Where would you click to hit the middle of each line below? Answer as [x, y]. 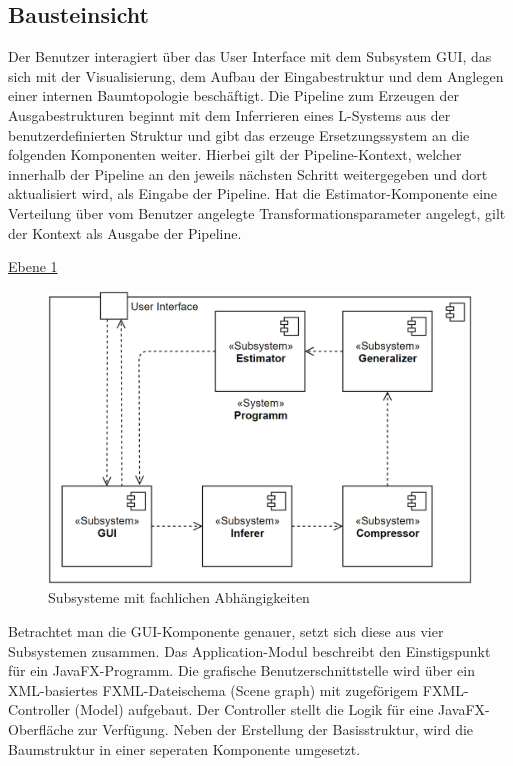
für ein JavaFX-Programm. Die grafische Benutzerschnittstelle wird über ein [241, 670]
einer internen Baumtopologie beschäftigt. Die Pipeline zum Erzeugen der [233, 95]
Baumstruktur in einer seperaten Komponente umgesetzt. [184, 748]
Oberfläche [41, 729]
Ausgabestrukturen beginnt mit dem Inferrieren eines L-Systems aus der [229, 114]
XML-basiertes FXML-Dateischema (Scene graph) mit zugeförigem [213, 689]
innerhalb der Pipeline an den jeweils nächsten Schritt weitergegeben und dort [248, 173]
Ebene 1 [33, 266]
